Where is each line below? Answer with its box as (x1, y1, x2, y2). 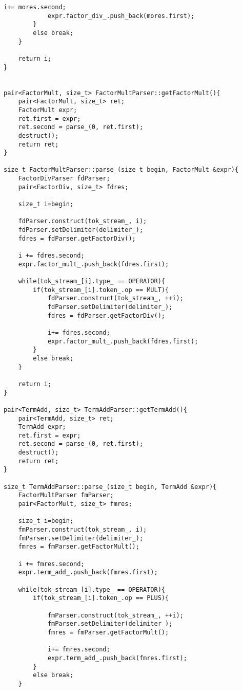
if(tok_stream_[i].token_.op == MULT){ (33, 286, 169, 294)
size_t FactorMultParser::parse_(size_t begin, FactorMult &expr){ (4, 166, 239, 174)
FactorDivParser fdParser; (18, 175, 110, 183)
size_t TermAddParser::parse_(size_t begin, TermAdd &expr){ (4, 483, 217, 490)
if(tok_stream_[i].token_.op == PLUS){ (33, 594, 169, 602)
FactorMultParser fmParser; (18, 492, 114, 499)
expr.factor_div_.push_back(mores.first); (47, 12, 195, 20)
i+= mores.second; (4, 4, 66, 11)
